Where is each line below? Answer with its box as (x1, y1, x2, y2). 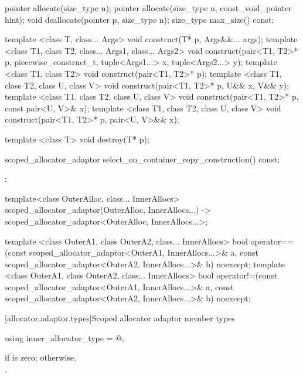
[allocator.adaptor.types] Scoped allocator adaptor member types (5, 312, 235, 324)
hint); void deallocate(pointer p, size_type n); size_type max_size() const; (5, 13, 274, 25)
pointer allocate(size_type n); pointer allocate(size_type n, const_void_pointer (5, 2, 292, 13)
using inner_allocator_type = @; (5, 331, 124, 344)
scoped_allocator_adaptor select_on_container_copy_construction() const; (5, 152, 280, 165)
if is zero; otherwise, (5, 351, 76, 364)
